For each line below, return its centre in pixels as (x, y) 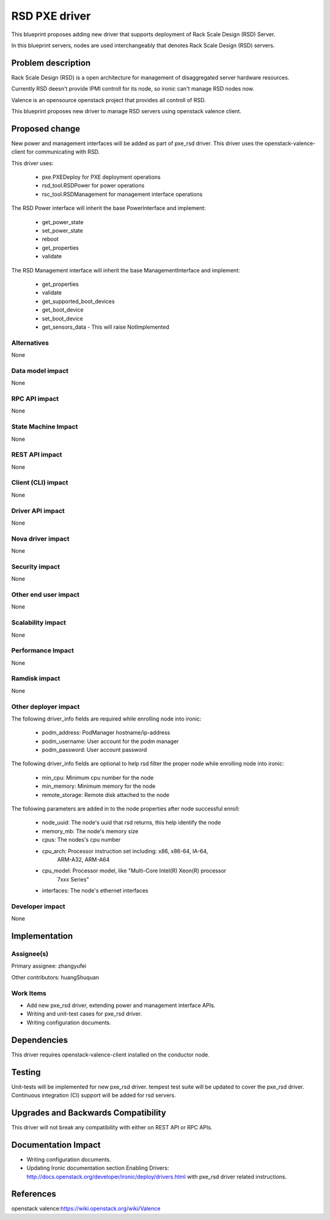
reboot (50, 239)
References (34, 1194)
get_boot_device (63, 310)
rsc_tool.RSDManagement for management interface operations (122, 194)
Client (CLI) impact (40, 482)
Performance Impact (43, 651)
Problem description (51, 63)
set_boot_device (63, 318)
